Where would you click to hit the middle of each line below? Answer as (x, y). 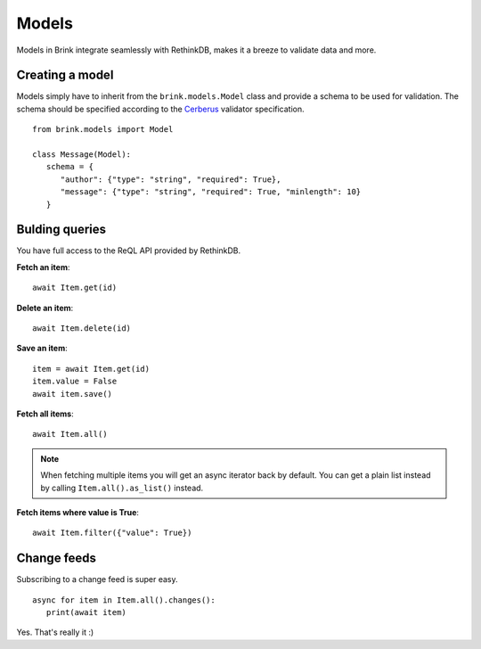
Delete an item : (45, 308)
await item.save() (73, 394)
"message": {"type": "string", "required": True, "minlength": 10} (211, 192)
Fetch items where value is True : (78, 512)
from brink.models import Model (103, 130)
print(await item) (86, 612)
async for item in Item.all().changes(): (124, 600)
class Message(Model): (82, 155)
